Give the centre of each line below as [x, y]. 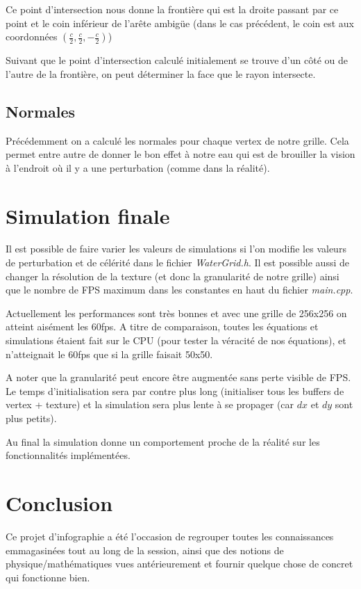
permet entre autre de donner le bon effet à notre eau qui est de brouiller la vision [180, 154]
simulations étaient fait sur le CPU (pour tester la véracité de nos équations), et [176, 340]
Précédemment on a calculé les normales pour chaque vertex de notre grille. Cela [177, 140]
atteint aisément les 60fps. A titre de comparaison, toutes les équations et [162, 326]
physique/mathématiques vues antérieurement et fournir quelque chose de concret [179, 564]
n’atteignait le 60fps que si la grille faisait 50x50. [109, 354]
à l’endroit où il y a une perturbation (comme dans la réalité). [138, 167]
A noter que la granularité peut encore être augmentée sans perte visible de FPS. [178, 377]
